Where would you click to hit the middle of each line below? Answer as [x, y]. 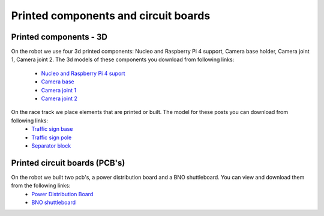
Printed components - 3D [59, 37]
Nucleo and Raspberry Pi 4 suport [83, 73]
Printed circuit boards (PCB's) [68, 163]
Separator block [51, 145]
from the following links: [41, 185]
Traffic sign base [52, 129]
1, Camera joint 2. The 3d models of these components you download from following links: [123, 59]
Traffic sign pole [52, 137]
